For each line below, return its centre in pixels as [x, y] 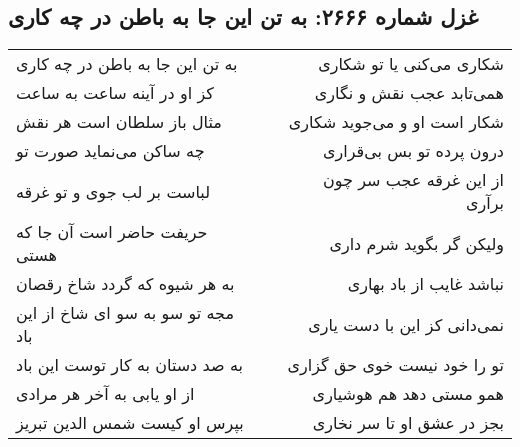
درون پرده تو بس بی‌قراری [413, 151]
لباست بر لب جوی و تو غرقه [113, 191]
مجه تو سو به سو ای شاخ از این [125, 313]
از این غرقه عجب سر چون [413, 180]
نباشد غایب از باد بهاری [425, 284]
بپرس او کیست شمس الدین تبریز [130, 423]
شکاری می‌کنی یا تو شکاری [411, 64]
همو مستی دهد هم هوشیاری [408, 394]
